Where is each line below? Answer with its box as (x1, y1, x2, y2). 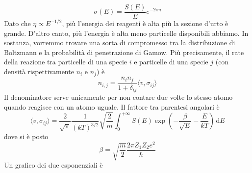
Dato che (4, 18, 31, 29)
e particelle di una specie (134, 57, 208, 67)
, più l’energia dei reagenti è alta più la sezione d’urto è (62, 18, 228, 29)
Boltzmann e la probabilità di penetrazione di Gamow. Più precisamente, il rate (4, 47, 244, 57)
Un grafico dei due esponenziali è (4, 160, 103, 170)
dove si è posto (4, 131, 49, 142)
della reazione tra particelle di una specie (4, 57, 127, 67)
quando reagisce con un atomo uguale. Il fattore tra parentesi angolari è (4, 102, 220, 112)
